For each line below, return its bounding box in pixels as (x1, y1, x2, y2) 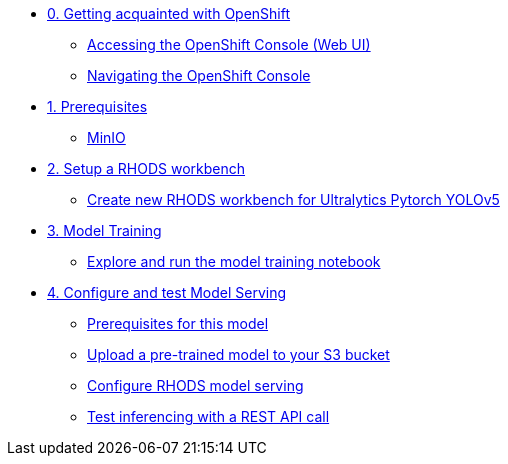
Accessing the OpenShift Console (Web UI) (87, 36, 371, 53)
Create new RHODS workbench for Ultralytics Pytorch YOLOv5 (87, 191, 500, 208)
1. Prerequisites (47, 98, 148, 115)
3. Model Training (47, 222, 162, 239)
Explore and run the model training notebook (87, 253, 381, 270)
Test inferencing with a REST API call (87, 408, 330, 425)
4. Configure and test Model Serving (47, 284, 287, 301)
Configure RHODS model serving (87, 377, 304, 394)
